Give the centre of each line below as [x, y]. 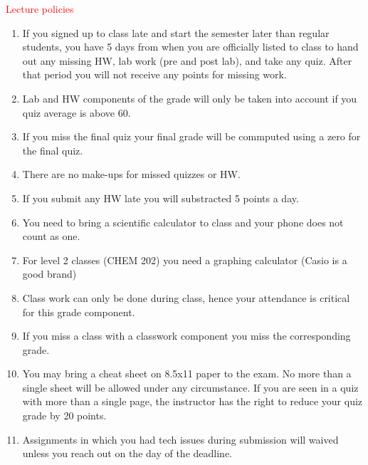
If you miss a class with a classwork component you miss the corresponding [186, 336]
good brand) [49, 274]
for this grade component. [79, 312]
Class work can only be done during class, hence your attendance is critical [186, 297]
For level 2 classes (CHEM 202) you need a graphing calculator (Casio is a [185, 260]
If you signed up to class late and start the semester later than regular [176, 32]
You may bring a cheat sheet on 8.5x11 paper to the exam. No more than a [187, 373]
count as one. [51, 236]
